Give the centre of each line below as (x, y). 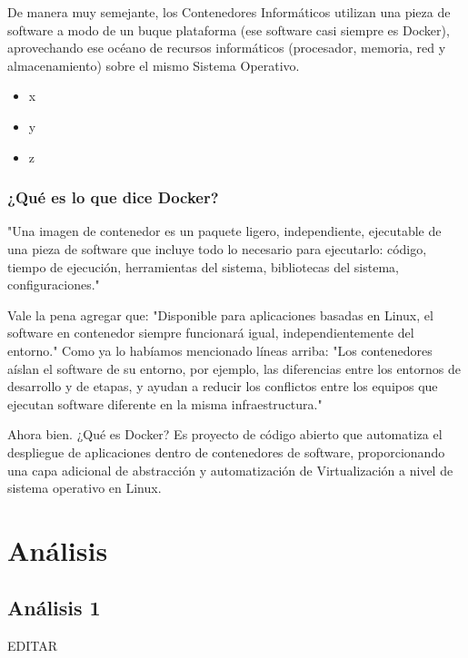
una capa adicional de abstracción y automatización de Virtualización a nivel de (230, 470)
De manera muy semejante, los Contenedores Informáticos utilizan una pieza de (229, 12)
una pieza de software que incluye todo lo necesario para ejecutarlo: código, (217, 248)
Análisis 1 (54, 608)
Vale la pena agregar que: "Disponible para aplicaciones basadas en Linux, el (220, 314)
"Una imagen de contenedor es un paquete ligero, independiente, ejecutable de (224, 231)
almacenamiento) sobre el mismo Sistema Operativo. (154, 65)
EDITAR (33, 646)
